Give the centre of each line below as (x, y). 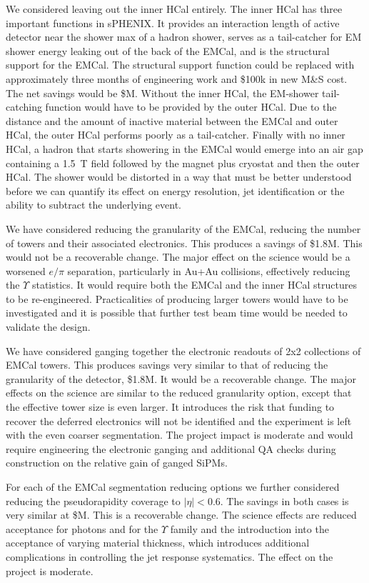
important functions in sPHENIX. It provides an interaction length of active (173, 23)
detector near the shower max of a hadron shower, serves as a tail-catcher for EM (184, 37)
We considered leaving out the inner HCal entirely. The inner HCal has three (174, 9)
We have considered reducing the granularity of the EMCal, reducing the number (183, 228)
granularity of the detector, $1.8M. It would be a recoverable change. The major (181, 378)
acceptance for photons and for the (82, 528)
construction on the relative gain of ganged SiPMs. (117, 463)
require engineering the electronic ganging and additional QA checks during (171, 448)
